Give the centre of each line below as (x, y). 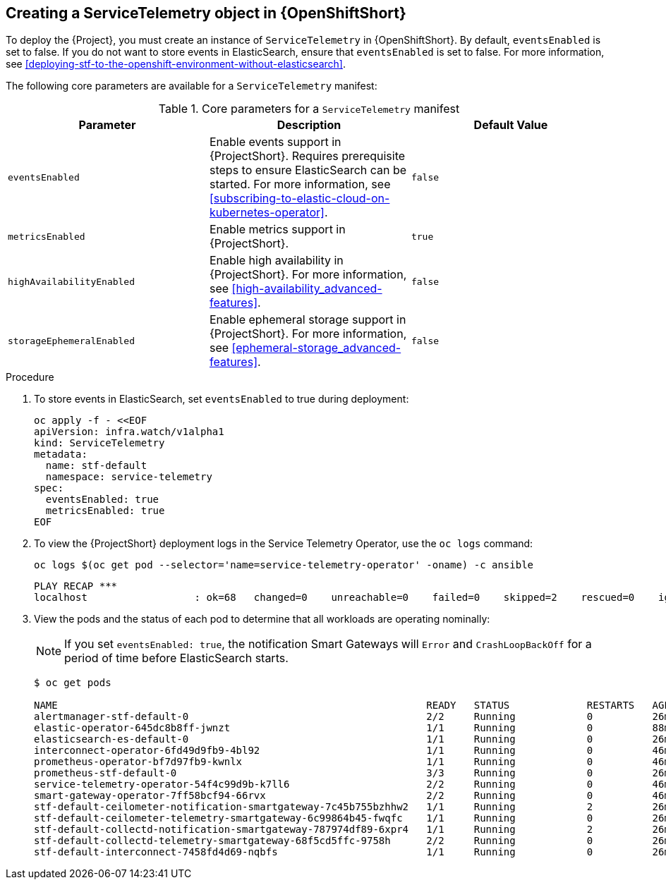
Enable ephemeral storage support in (308, 320)
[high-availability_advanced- (307, 289)
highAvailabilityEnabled (72, 281)
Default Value (511, 125)
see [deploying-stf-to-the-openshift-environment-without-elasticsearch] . (176, 64)
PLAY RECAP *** (76, 586)
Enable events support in (275, 142)
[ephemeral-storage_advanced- (316, 348)
